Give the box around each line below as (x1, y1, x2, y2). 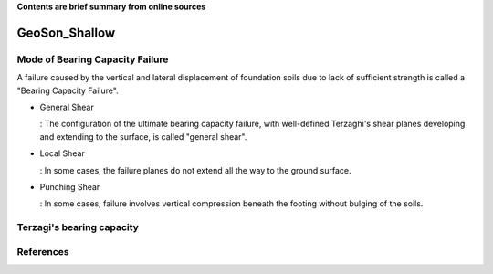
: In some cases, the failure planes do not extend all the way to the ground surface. (39, 164, 351, 175)
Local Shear (39, 148, 86, 159)
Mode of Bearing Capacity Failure (16, 53, 169, 66)
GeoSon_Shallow (16, 25, 116, 40)
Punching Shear (39, 181, 100, 192)
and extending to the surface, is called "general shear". (39, 131, 247, 142)
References (16, 245, 69, 258)
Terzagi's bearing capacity (16, 221, 139, 234)
